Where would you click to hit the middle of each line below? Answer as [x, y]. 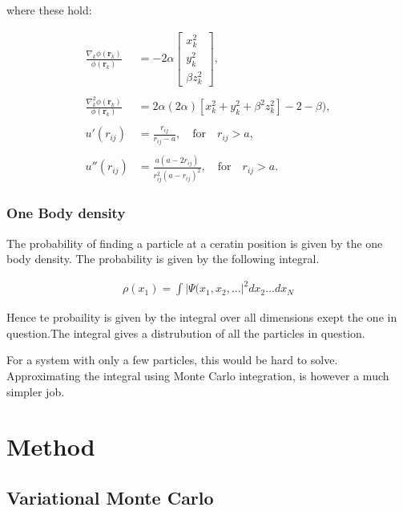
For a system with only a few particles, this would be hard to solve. [172, 360]
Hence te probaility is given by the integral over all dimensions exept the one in [202, 317]
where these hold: [49, 10]
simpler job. [36, 391]
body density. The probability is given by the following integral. [163, 259]
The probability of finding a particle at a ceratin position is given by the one [195, 243]
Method [51, 446]
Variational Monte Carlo [110, 497]
